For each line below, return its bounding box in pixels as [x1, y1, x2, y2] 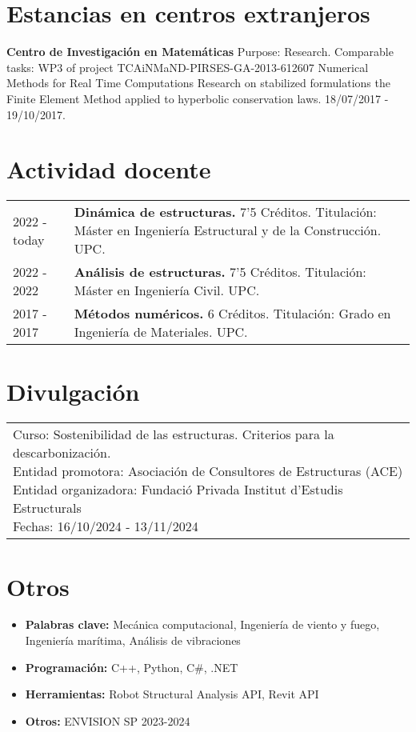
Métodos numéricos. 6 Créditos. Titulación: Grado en [74, 304, 391, 323]
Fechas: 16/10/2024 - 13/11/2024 [13, 517, 198, 536]
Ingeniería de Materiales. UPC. [74, 322, 248, 342]
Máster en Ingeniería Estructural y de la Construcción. [74, 221, 382, 240]
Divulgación [6, 375, 140, 408]
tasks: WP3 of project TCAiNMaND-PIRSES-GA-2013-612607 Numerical [6, 58, 369, 75]
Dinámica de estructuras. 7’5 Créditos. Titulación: [74, 202, 377, 222]
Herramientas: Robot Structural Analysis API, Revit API [25, 686, 319, 702]
